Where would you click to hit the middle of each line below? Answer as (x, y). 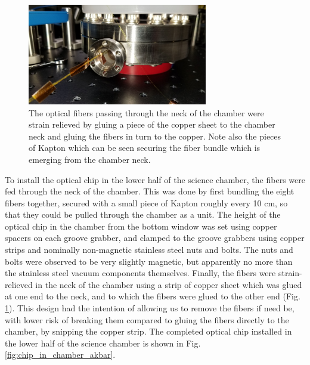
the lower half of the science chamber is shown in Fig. (103, 343)
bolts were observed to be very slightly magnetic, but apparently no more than (149, 261)
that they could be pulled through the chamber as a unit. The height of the (143, 214)
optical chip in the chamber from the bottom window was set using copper (141, 226)
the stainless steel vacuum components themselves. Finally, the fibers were (140, 273)
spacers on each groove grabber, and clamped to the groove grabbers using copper (155, 238)
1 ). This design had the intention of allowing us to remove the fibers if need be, (150, 308)
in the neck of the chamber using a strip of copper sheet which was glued (169, 284)
